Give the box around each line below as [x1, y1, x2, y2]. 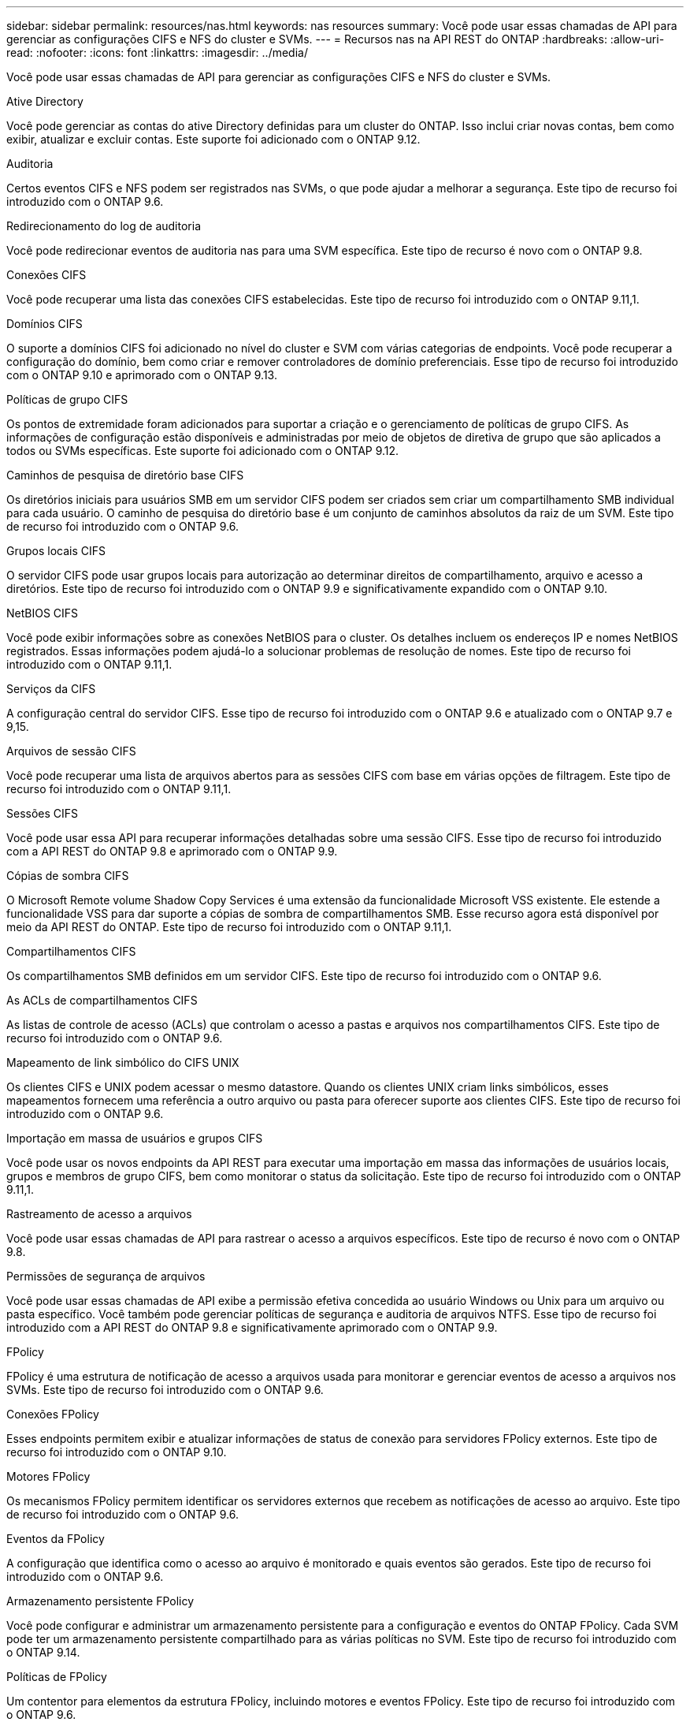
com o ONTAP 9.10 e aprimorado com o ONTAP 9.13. [6, 368, 277, 382]
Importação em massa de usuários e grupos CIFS [6, 1131, 263, 1145]
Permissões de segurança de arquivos [6, 1269, 206, 1283]
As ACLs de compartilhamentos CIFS [6, 993, 198, 1007]
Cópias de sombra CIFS [6, 869, 129, 882]
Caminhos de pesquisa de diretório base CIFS [6, 468, 244, 482]
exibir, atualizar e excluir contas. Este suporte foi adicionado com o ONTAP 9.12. [6, 132, 421, 146]
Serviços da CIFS [6, 682, 96, 695]
